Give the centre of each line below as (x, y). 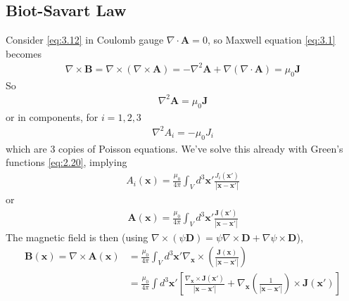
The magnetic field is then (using (77, 237)
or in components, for (52, 116)
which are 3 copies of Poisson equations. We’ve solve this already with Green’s (174, 148)
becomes (24, 53)
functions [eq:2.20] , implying (66, 162)
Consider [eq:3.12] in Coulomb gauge (85, 40)
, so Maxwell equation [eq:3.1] (271, 40)
